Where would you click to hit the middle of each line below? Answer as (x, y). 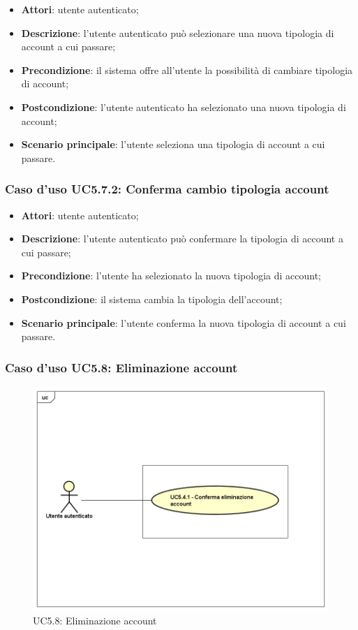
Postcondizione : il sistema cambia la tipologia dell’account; (152, 299)
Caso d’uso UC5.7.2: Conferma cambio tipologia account (167, 189)
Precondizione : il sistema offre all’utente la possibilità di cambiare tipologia (187, 69)
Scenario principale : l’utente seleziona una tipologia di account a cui (173, 144)
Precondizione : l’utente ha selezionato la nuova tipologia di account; (171, 276)
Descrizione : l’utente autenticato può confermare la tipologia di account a (182, 239)
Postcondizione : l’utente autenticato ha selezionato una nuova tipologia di (184, 107)
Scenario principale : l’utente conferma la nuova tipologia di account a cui (184, 322)
